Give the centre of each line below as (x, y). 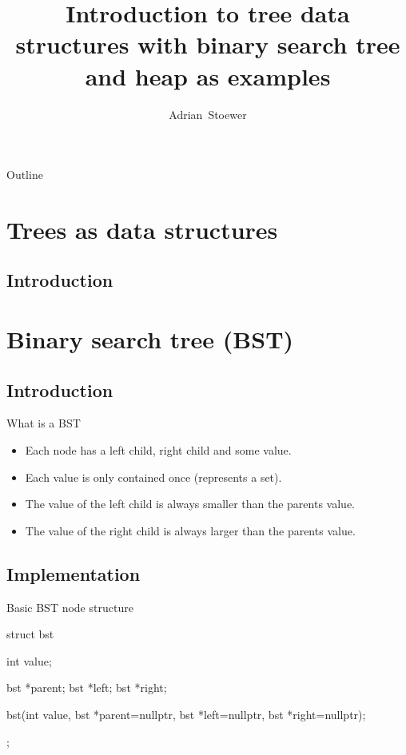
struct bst (30, 634)
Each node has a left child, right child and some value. (158, 450)
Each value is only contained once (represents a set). (153, 477)
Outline (25, 175)
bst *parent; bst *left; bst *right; (87, 687)
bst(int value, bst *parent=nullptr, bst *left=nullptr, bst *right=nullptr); (186, 714)
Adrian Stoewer (208, 114)
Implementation (74, 573)
